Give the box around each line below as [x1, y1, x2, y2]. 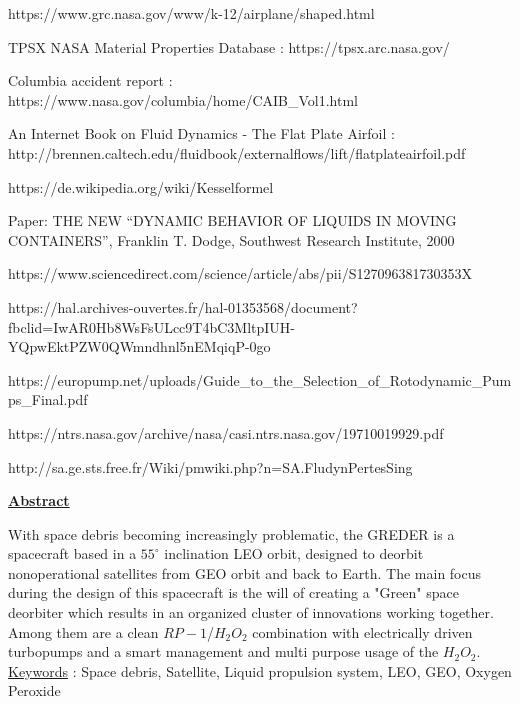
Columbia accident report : [8, 70, 173, 91]
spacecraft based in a [8, 543, 137, 564]
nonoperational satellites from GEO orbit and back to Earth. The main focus [8, 562, 482, 583]
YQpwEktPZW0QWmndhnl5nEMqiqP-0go [8, 336, 271, 357]
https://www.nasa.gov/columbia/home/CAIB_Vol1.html [8, 89, 358, 110]
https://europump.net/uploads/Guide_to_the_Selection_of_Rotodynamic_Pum [8, 369, 512, 390]
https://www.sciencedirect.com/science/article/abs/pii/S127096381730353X [8, 263, 472, 284]
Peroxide [8, 680, 61, 701]
